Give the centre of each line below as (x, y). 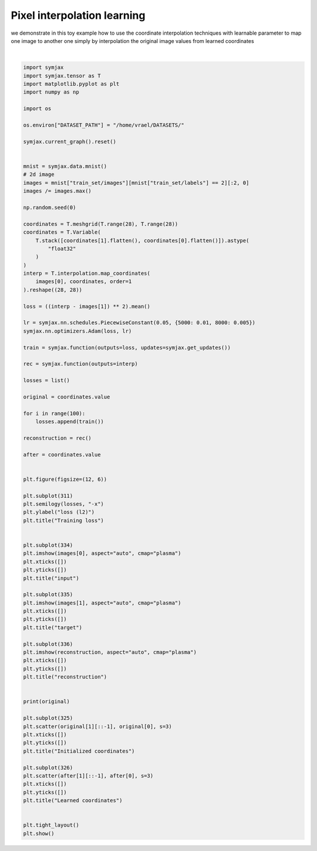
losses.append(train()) (70, 422)
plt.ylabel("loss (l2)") (59, 512)
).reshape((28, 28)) (53, 290)
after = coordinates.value (62, 454)
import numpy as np (51, 92)
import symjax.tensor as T (62, 76)
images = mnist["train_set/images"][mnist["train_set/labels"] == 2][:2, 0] (136, 183)
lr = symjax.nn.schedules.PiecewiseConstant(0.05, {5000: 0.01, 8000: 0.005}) (139, 323)
